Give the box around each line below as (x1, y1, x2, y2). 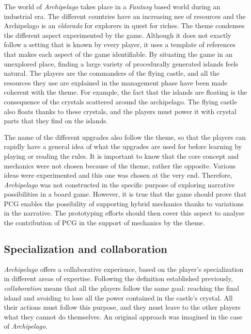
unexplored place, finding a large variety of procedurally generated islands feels (4, 58, 238, 68)
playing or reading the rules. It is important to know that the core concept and (4, 150, 239, 161)
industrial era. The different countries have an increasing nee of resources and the (4, 11, 246, 21)
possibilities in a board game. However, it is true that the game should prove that (4, 189, 247, 199)
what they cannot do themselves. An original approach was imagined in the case (4, 311, 242, 321)
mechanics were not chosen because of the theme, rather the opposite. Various (4, 160, 236, 170)
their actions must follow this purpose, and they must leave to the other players (4, 302, 241, 312)
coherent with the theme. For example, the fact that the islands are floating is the (4, 87, 247, 97)
